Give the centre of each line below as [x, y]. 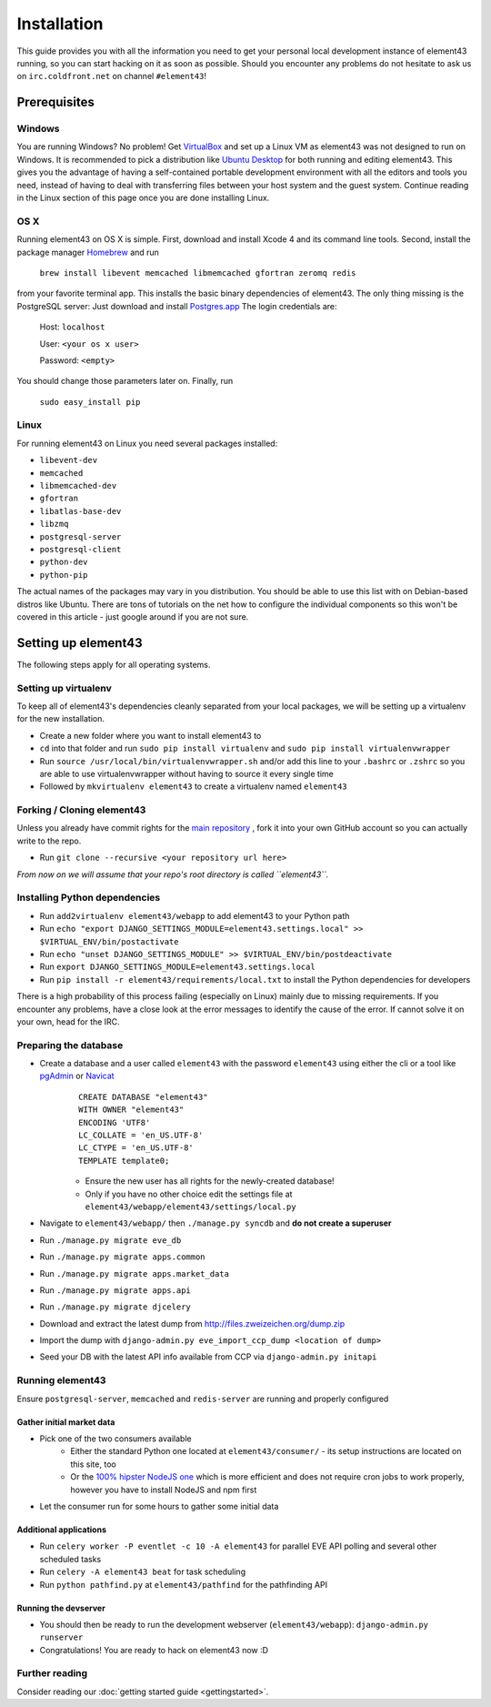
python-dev [64, 562]
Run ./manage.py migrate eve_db [110, 1240]
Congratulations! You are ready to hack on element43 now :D [154, 1650]
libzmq [54, 524]
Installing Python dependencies [89, 898]
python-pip [64, 575]
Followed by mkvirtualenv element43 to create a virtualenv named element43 [193, 786]
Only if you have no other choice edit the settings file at [189, 1194]
